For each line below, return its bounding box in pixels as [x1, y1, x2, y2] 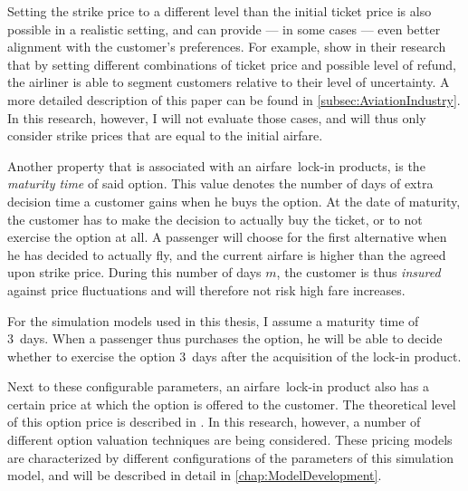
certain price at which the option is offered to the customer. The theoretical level [7, 394, 456, 413]
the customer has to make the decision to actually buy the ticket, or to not [7, 209, 423, 228]
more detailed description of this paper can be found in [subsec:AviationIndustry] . [7, 90, 461, 109]
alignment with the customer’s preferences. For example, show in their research [7, 37, 446, 56]
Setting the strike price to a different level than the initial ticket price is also [7, 2, 432, 20]
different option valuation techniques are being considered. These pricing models [7, 430, 453, 449]
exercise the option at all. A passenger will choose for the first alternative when [7, 227, 447, 246]
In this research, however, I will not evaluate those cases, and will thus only [7, 108, 426, 127]
